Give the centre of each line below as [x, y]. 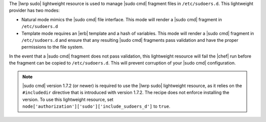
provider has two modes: [34, 10]
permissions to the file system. [52, 47]
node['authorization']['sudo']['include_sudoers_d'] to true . [96, 106]
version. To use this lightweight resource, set [68, 99]
